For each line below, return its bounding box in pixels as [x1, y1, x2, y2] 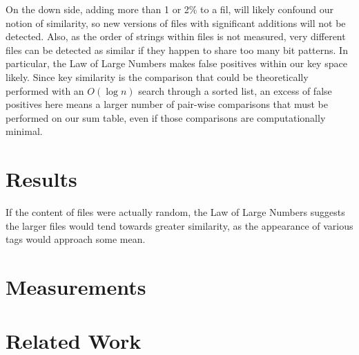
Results [6, 165, 77, 193]
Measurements [6, 273, 146, 301]
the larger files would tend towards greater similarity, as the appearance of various [6, 218, 353, 233]
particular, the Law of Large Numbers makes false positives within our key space [6, 56, 347, 71]
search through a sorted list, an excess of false [138, 83, 332, 98]
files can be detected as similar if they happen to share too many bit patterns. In [6, 42, 348, 57]
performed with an [6, 83, 84, 98]
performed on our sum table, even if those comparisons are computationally [6, 110, 326, 125]
